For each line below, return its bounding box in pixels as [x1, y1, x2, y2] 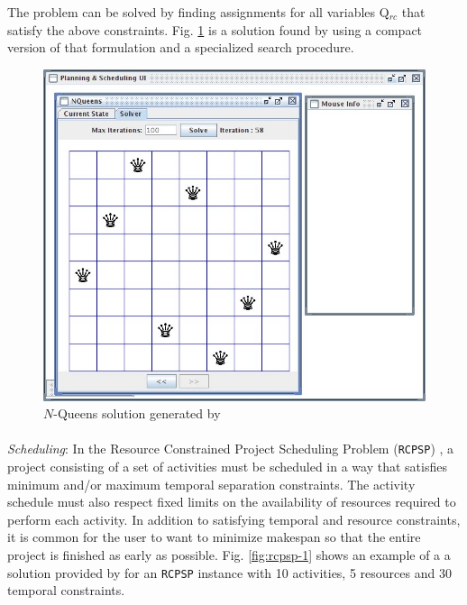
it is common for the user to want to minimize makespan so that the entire [7, 527, 421, 546]
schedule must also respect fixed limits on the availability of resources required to [7, 492, 456, 511]
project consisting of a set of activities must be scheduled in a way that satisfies [7, 457, 447, 476]
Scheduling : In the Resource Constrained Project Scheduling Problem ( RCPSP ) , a [7, 439, 454, 458]
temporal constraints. [7, 581, 125, 600]
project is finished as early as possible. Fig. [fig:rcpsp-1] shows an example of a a [7, 545, 451, 564]
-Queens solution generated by [53, 404, 221, 423]
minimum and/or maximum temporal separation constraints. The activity [7, 474, 416, 493]
